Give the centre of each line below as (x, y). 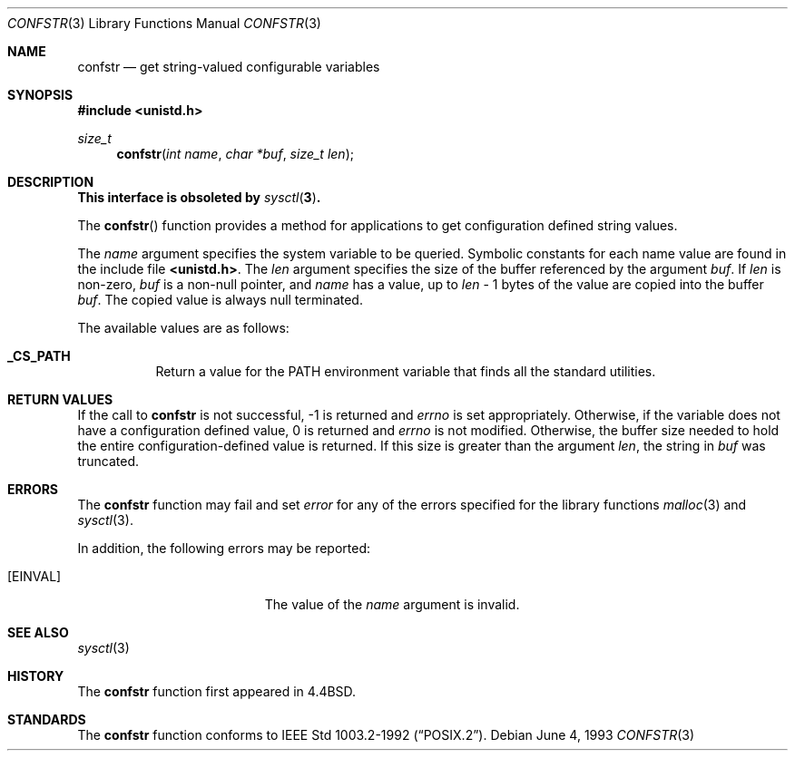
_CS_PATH (39, 356)
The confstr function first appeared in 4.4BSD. (217, 691)
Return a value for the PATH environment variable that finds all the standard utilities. (406, 371)
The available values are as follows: (183, 328)
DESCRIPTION (51, 182)
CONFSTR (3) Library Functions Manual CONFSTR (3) (164, 23)
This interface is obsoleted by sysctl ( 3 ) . (199, 197)
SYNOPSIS (40, 95)
